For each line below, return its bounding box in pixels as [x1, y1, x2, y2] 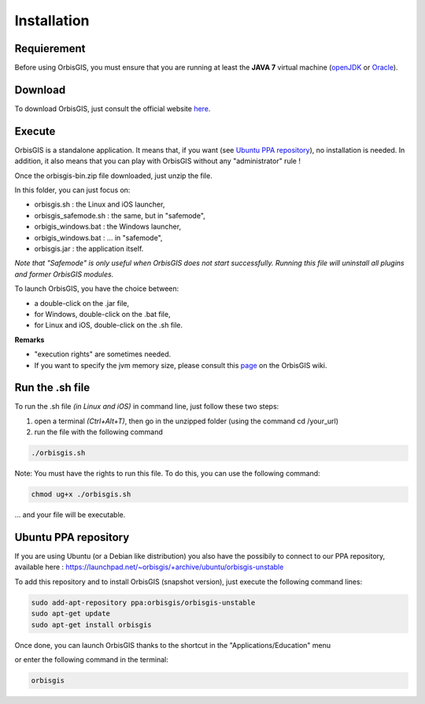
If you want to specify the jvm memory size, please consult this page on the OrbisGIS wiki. [34, 360, 327, 370]
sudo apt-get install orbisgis [31, 620, 153, 629]
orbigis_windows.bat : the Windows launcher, [34, 222, 181, 232]
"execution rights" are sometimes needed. [34, 349, 172, 359]
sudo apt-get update [31, 609, 110, 618]
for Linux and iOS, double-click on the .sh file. [34, 320, 183, 330]
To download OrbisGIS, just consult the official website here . [14, 103, 211, 114]
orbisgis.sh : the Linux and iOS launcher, [34, 199, 165, 209]
